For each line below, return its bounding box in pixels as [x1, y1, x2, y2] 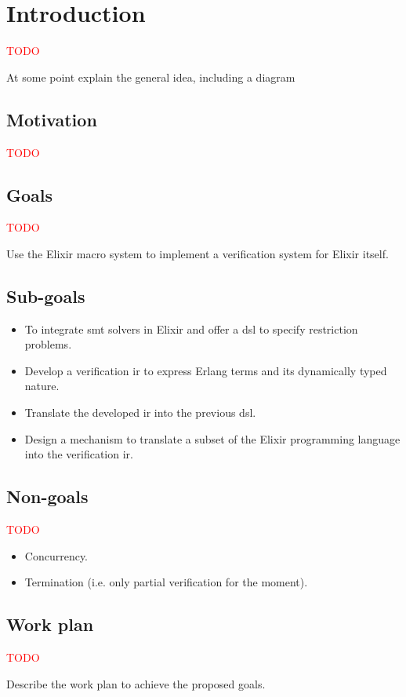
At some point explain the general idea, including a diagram [6, 68, 295, 85]
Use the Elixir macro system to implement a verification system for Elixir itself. [6, 245, 389, 261]
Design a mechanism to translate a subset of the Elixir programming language [24, 430, 401, 447]
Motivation [6, 107, 97, 131]
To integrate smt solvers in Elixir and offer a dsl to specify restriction [24, 320, 358, 337]
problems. [24, 336, 72, 352]
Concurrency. [24, 547, 89, 564]
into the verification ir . [24, 446, 133, 462]
